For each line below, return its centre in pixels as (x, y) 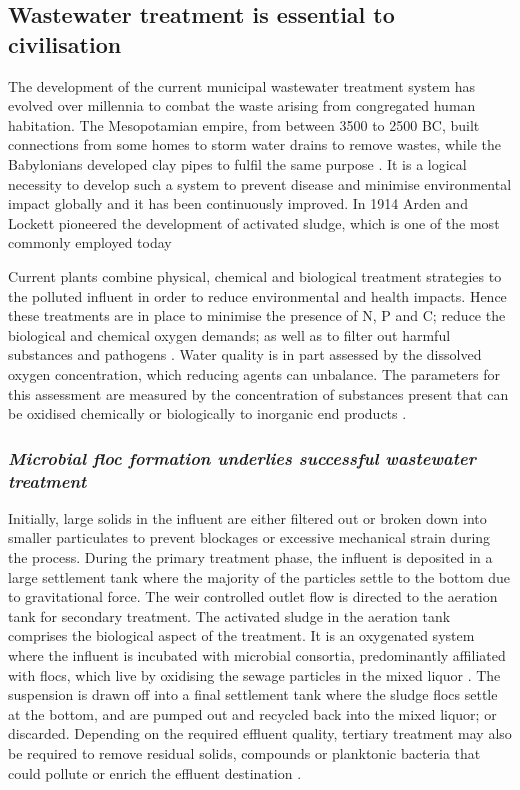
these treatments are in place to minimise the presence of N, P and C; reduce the (257, 315)
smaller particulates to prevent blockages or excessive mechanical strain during (249, 537)
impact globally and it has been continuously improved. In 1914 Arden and (238, 203)
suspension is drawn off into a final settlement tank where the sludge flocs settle (253, 694)
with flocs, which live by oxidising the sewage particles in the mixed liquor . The (254, 674)
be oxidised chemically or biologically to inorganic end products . (207, 413)
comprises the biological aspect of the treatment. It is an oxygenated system (241, 635)
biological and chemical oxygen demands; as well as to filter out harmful (229, 334)
